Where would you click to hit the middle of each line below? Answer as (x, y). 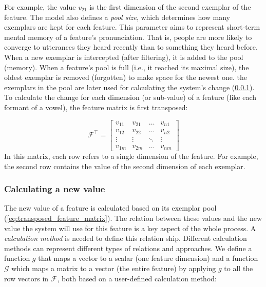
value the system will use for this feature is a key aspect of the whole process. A (130, 228)
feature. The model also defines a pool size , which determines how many (117, 17)
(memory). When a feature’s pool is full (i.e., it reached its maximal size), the (127, 67)
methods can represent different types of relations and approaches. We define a (128, 248)
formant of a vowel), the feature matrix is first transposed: (96, 107)
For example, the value (40, 7)
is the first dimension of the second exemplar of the (170, 7)
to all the (239, 268)
